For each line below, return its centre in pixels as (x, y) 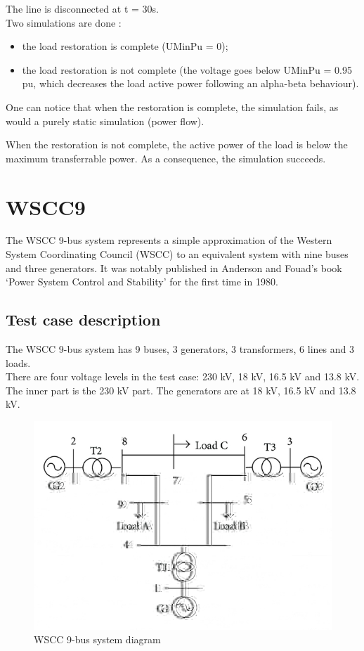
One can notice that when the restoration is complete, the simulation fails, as (172, 107)
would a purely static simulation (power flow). (105, 121)
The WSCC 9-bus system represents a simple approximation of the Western (169, 240)
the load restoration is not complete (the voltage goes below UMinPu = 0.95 (187, 69)
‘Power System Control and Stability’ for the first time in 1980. (142, 282)
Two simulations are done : (64, 22)
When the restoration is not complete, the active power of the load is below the (177, 144)
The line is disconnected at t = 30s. (82, 8)
